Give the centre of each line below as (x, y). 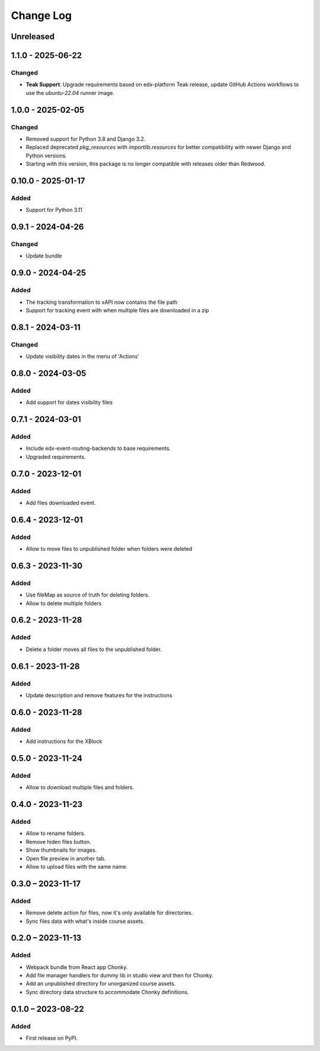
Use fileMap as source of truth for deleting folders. (88, 595)
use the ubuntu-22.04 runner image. (70, 93)
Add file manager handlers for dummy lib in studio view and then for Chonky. (119, 976)
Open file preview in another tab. (66, 858)
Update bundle (44, 256)
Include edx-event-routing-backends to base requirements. (98, 449)
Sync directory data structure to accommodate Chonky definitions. (107, 992)
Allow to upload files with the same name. (77, 866)
